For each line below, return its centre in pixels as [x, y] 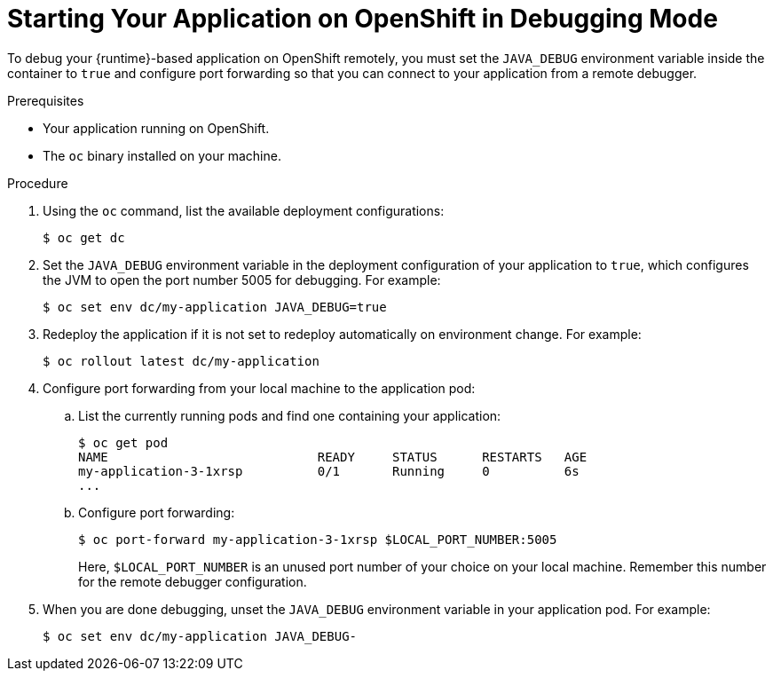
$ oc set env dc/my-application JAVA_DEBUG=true [215, 307]
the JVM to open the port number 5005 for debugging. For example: [242, 280]
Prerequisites [46, 100]
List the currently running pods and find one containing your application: [290, 415]
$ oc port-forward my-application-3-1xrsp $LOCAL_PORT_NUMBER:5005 [318, 539]
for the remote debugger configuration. [193, 581]
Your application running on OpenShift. [156, 128]
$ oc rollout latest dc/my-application [181, 361]
